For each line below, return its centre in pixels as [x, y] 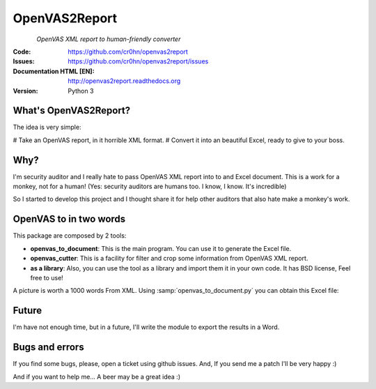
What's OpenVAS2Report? [72, 110]
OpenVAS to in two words [69, 219]
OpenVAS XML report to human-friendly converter [109, 39]
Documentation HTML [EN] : [54, 71]
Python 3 [81, 91]
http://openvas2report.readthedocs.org [124, 81]
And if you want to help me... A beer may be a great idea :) [97, 376]
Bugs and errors [48, 348]
